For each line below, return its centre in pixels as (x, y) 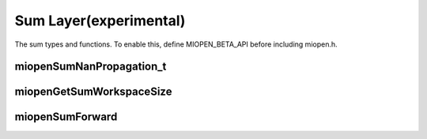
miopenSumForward (66, 117)
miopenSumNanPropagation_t (91, 67)
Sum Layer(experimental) (100, 21)
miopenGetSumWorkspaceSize (93, 92)
